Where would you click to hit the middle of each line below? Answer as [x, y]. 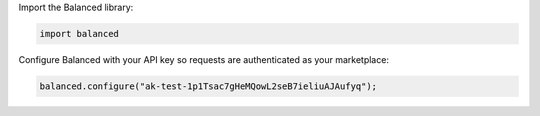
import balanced [79, 33]
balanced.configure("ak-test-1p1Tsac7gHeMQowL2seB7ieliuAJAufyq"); [208, 86]
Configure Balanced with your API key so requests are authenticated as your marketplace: [204, 59]
